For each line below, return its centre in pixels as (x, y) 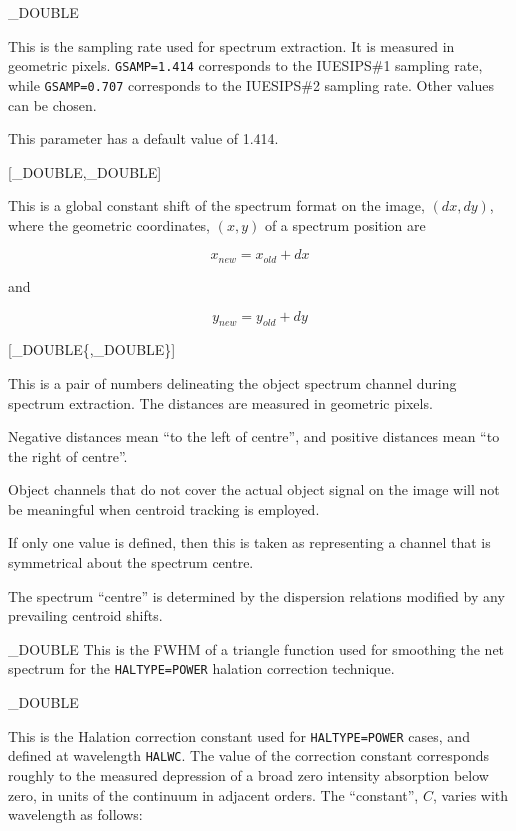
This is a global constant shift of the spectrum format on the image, (216, 205)
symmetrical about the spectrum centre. (131, 562)
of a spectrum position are (345, 224)
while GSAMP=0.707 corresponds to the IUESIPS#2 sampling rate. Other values (251, 84)
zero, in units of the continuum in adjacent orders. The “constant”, (213, 794)
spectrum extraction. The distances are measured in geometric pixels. (220, 402)
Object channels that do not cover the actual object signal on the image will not (254, 489)
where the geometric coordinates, (109, 224)
